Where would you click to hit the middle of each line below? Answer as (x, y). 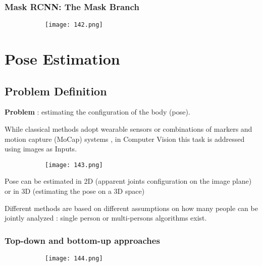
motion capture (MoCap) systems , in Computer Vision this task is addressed (125, 139)
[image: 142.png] (74, 25)
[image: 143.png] (74, 165)
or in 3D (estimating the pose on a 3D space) (75, 191)
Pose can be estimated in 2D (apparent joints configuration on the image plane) (128, 181)
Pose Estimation (62, 59)
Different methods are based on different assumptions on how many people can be (131, 208)
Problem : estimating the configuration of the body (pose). (97, 112)
